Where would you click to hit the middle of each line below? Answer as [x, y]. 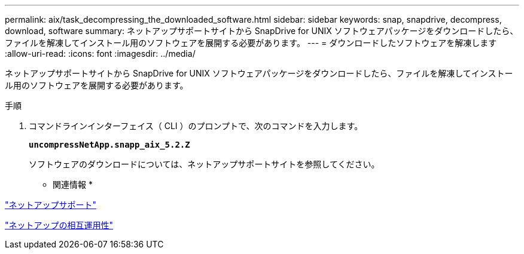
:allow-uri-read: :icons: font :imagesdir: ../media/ [100, 53]
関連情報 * [73, 184]
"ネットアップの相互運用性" [59, 225]
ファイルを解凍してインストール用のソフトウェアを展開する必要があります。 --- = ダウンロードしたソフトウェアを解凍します [251, 43]
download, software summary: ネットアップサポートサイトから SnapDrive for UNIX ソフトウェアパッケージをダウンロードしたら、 [262, 31]
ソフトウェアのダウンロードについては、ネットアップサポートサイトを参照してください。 [204, 164]
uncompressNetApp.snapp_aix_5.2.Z [109, 145]
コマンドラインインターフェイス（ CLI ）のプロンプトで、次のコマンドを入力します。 [196, 126]
